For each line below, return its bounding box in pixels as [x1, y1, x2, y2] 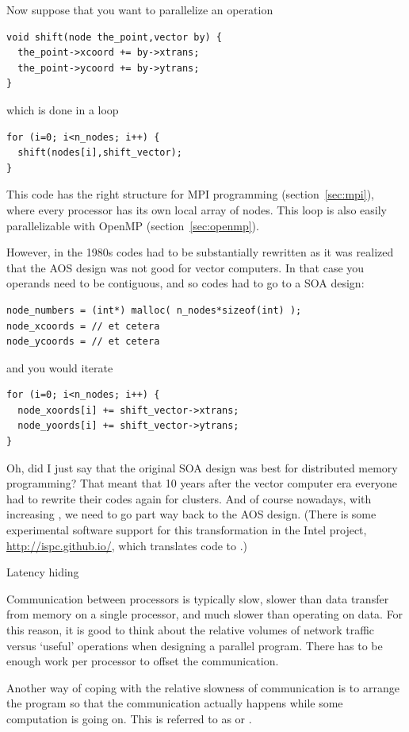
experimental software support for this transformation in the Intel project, [6, 522, 367, 538]
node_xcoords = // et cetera [6, 320, 160, 332]
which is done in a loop [6, 101, 119, 118]
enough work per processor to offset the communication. [6, 653, 279, 669]
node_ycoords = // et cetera [6, 336, 160, 348]
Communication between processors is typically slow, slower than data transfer [6, 590, 389, 607]
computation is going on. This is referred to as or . [6, 710, 252, 726]
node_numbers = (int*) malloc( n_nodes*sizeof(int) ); [6, 304, 302, 316]
